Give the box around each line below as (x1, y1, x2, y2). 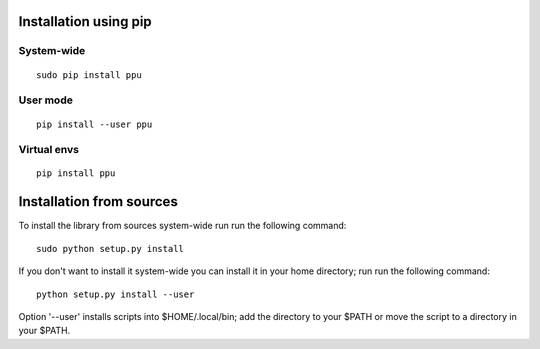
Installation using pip (18, 13, 152, 30)
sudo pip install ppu (36, 69, 142, 80)
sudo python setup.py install (36, 243, 185, 254)
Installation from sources (18, 193, 179, 210)
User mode (18, 93, 74, 107)
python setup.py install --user (36, 288, 195, 300)
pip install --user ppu (36, 118, 153, 130)
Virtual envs (18, 143, 80, 157)
